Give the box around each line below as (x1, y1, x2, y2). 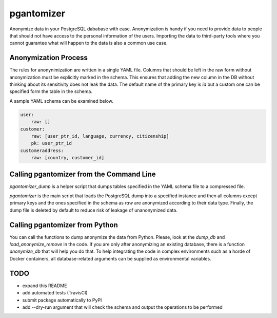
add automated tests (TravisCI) (22, 290, 88, 296)
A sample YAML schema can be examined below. (9, 98, 114, 104)
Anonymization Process (9, 53, 88, 62)
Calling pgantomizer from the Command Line (9, 170, 156, 178)
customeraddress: (20, 147, 64, 154)
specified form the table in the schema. (9, 88, 92, 95)
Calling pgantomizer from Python (9, 220, 118, 229)
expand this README (22, 283, 67, 289)
